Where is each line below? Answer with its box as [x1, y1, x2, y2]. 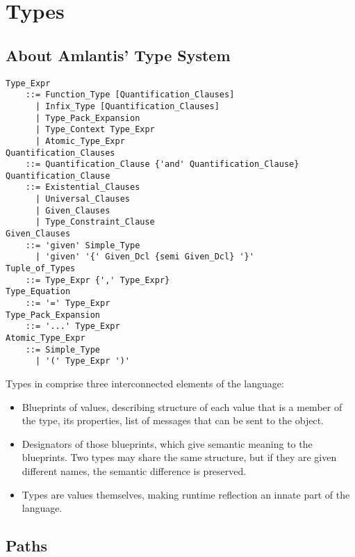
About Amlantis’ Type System [6, 44, 231, 65]
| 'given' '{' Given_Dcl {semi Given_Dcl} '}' [35, 252, 254, 262]
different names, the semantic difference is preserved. [22, 463, 247, 478]
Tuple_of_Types [6, 264, 76, 274]
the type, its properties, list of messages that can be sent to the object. [22, 413, 324, 428]
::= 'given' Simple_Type [25, 240, 140, 250]
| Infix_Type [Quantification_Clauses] [35, 101, 220, 111]
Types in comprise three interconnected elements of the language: [6, 376, 284, 390]
